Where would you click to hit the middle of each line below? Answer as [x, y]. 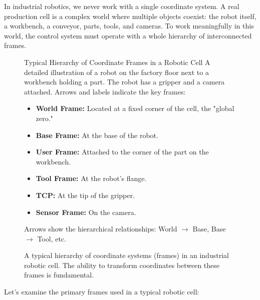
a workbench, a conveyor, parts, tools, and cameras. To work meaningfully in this [129, 26]
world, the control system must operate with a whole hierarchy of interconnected [128, 35]
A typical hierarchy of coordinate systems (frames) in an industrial [126, 255]
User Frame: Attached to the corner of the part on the [122, 152]
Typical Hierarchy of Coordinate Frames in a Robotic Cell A [117, 62]
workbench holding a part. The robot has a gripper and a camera [124, 82]
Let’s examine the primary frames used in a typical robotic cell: [102, 292]
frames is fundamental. [59, 275]
